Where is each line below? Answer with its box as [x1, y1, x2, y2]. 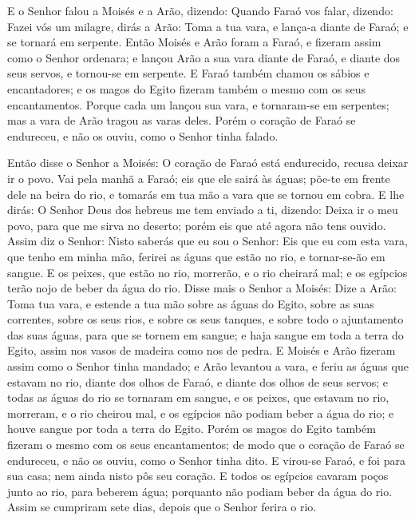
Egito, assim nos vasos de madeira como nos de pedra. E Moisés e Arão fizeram [7, 342, 396, 359]
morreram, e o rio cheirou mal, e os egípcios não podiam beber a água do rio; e [7, 404, 394, 421]
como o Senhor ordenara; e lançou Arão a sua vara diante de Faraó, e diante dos [7, 49, 401, 65]
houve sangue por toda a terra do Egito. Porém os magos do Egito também [7, 420, 376, 437]
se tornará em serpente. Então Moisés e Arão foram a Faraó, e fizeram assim [7, 34, 381, 50]
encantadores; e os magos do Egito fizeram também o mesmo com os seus [7, 80, 366, 97]
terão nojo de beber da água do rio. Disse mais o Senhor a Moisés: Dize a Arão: [7, 280, 397, 296]
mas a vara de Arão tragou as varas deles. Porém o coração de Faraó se [7, 112, 356, 129]
